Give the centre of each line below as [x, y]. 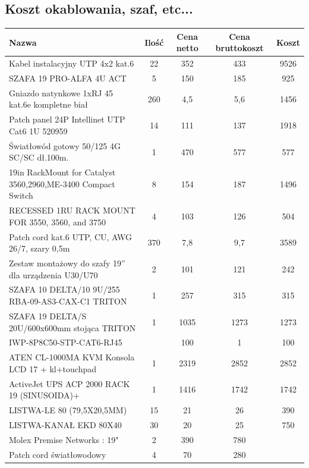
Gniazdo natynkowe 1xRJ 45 [61, 92]
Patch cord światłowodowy [58, 454]
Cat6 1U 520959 [38, 131]
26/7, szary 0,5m [40, 248]
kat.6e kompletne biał [48, 104]
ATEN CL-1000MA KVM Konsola [72, 357]
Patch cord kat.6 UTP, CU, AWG [71, 236]
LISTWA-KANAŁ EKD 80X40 [65, 424]
